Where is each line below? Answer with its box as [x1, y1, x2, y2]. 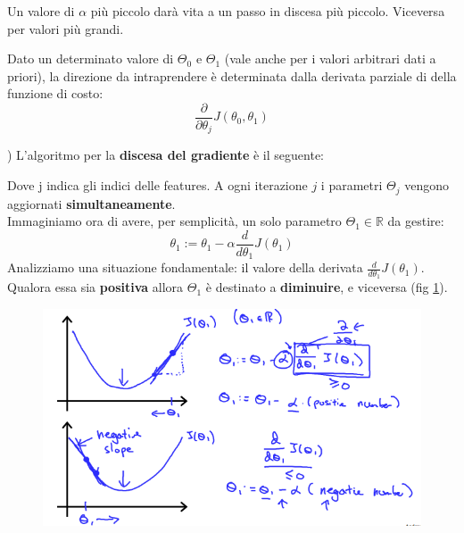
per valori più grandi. [7, 19, 124, 37]
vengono [404, 176, 450, 195]
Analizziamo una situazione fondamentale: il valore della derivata [7, 258, 363, 277]
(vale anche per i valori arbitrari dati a [224, 49, 436, 68]
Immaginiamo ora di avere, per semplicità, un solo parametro [7, 212, 342, 230]
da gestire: [387, 212, 444, 230]
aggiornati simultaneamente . [7, 194, 176, 212]
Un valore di [7, 2, 75, 20]
